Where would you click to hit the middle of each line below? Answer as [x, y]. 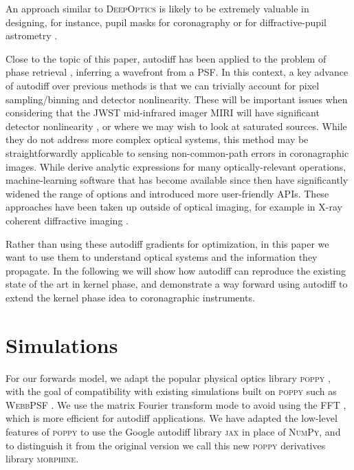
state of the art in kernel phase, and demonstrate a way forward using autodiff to [177, 284]
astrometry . [32, 35]
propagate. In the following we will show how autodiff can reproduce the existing [176, 270]
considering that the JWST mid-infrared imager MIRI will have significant [163, 113]
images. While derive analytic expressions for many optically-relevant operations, [176, 166]
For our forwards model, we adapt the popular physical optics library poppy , [168, 377]
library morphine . [42, 459]
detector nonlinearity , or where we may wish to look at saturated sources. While [176, 126]
